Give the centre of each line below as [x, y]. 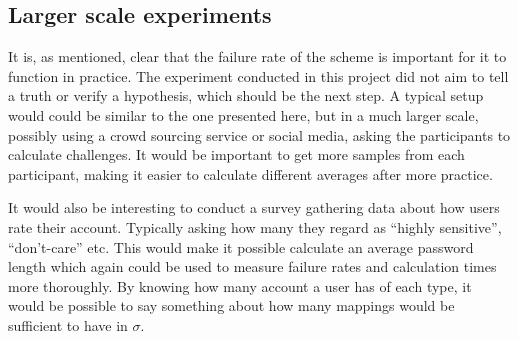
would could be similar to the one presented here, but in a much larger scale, [243, 114]
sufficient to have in [68, 324]
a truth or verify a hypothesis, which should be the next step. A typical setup [246, 95]
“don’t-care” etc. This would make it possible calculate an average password [241, 246]
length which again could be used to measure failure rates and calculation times [252, 266]
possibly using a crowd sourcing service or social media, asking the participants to [259, 134]
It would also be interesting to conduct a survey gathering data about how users [254, 207]
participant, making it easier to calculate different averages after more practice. [250, 173]
